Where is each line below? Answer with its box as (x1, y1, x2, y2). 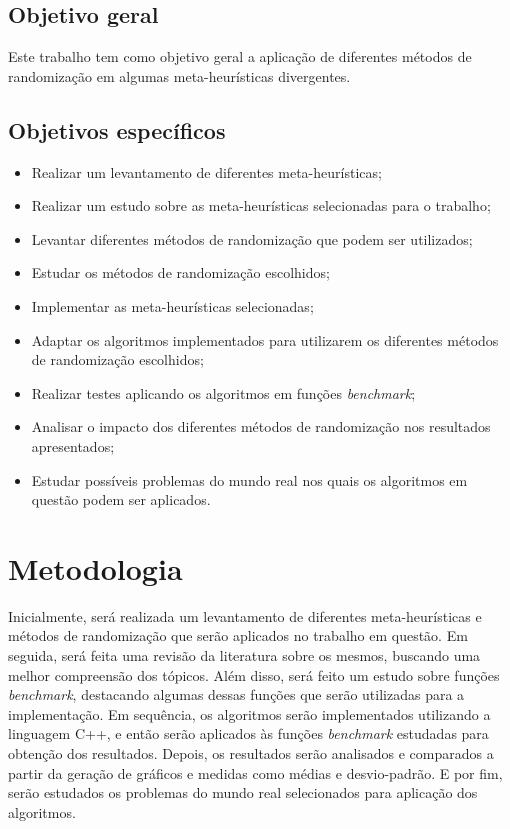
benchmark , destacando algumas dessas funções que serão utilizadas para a (8, 684, 465, 705)
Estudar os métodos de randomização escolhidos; (31, 262, 330, 283)
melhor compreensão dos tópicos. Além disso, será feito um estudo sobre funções (8, 664, 500, 685)
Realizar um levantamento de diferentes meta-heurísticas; (31, 161, 382, 182)
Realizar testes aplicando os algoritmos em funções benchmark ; (31, 382, 416, 403)
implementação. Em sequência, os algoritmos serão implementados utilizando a (8, 703, 491, 724)
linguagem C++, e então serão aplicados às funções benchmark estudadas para (8, 723, 489, 744)
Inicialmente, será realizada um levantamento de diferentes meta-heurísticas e (8, 605, 482, 626)
